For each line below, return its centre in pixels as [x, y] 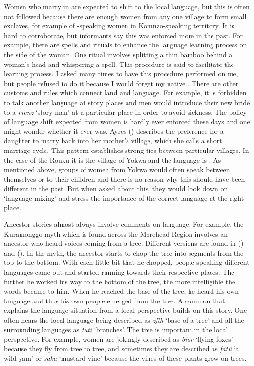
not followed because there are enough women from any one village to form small [125, 16]
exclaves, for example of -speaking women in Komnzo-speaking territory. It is [119, 26]
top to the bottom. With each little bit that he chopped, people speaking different [127, 262]
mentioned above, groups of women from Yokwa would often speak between [117, 169]
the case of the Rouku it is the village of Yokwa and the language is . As [113, 160]
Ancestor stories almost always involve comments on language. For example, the [124, 224]
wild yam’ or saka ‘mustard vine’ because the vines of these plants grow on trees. [125, 358]
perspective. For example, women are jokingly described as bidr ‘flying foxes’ [118, 339]
